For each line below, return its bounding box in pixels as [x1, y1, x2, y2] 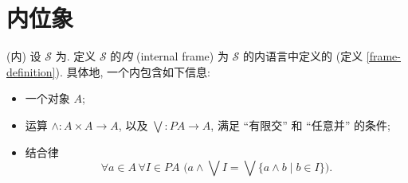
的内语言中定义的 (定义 [243, 48, 363, 64]
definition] [6, 63, 56, 80]
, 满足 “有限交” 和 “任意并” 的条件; [210, 116, 390, 133]
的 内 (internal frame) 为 [110, 48, 229, 64]
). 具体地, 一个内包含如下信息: [55, 63, 210, 80]
